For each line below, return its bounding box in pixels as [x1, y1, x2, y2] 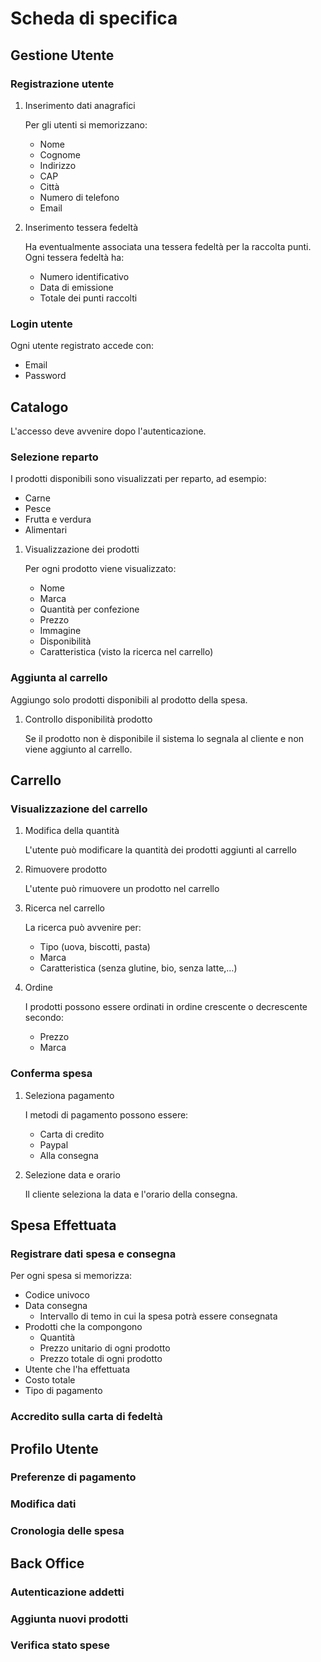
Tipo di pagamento [24, 1385, 103, 1397]
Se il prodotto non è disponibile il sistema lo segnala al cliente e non [24, 732, 305, 744]
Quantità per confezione [39, 603, 140, 616]
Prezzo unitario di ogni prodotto [39, 1342, 171, 1354]
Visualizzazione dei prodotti [24, 543, 140, 556]
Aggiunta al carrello [10, 671, 108, 685]
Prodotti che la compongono [24, 1321, 143, 1333]
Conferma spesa [10, 1067, 93, 1081]
